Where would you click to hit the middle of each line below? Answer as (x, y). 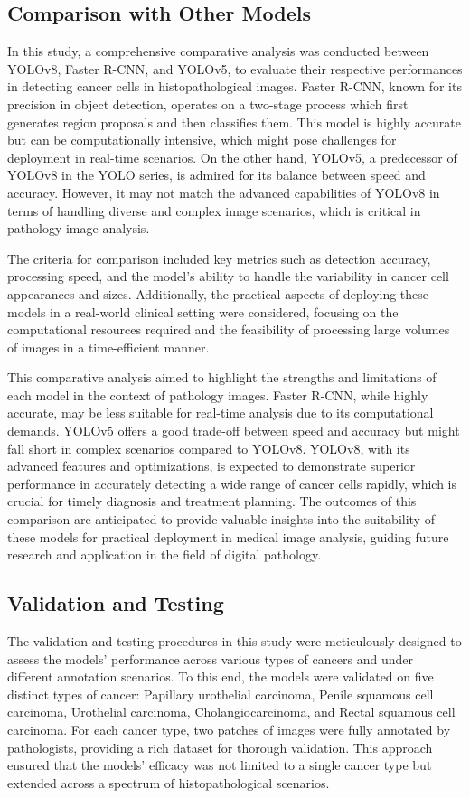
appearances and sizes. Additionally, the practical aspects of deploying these (218, 293)
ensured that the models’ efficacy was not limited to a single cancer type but (220, 765)
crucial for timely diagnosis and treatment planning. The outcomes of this (212, 501)
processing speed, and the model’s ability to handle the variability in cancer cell (228, 276)
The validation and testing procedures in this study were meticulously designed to (235, 641)
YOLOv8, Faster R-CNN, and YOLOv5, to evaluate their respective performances (235, 68)
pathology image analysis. (79, 228)
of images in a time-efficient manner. (108, 347)
